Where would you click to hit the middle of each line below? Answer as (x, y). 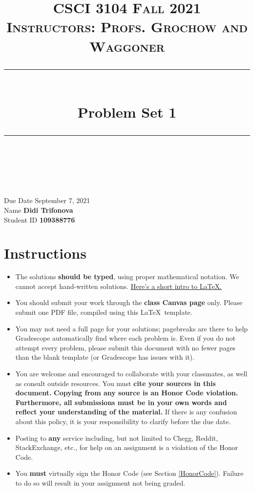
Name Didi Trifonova (39, 210)
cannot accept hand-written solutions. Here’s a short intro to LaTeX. (119, 286)
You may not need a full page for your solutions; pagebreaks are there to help (132, 328)
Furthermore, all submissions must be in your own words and (121, 402)
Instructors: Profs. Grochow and (127, 27)
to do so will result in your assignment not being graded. (100, 482)
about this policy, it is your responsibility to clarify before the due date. (123, 421)
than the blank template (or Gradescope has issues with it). (105, 357)
